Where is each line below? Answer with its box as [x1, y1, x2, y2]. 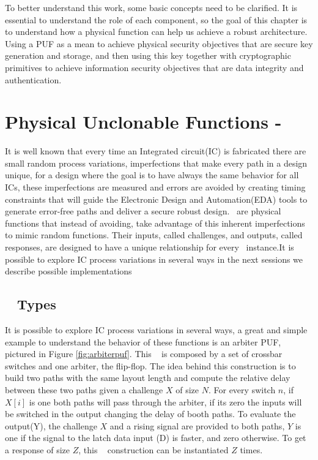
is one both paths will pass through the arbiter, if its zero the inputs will [29, 395, 302, 408]
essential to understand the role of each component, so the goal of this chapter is [5, 13, 308, 26]
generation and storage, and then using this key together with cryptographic [5, 49, 291, 62]
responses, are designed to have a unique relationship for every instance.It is [5, 241, 294, 254]
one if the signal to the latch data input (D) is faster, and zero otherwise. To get [5, 431, 306, 444]
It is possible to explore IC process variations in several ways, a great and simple [5, 323, 308, 336]
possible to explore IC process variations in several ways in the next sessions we [5, 252, 303, 265]
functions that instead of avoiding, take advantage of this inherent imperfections [5, 216, 305, 229]
